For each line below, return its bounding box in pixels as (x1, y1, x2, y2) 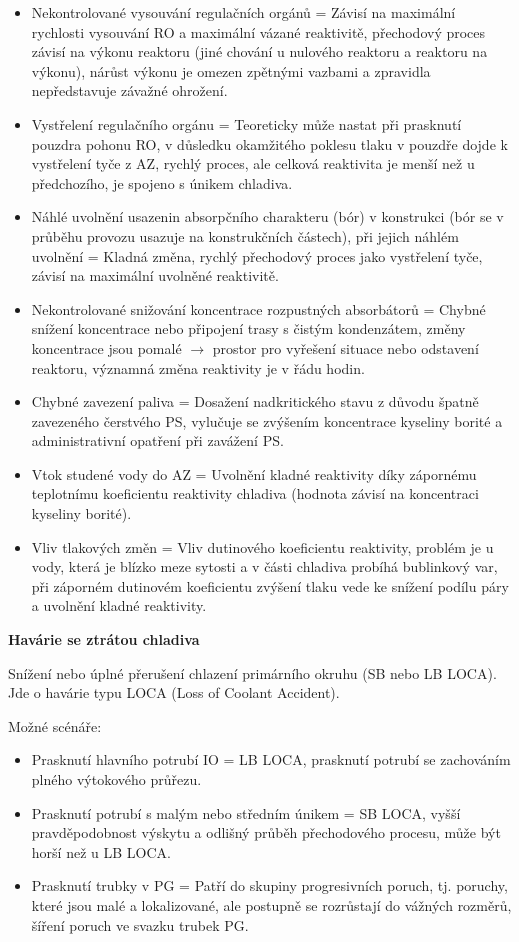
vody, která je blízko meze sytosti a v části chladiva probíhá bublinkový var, (31, 556, 498, 577)
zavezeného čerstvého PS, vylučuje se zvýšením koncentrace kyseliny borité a (31, 410, 503, 431)
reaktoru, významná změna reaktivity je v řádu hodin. (31, 357, 365, 378)
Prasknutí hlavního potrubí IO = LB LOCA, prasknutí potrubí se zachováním (31, 749, 511, 770)
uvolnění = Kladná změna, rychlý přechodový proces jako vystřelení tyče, (31, 245, 483, 266)
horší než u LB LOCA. (31, 841, 171, 862)
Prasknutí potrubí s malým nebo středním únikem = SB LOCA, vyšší (31, 802, 461, 823)
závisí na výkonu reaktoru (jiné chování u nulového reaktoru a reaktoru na (31, 41, 488, 62)
